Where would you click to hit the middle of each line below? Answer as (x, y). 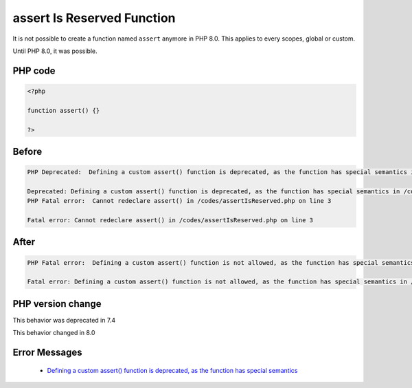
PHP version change (57, 304)
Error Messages (47, 353)
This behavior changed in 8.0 (54, 333)
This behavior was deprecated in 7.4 (64, 320)
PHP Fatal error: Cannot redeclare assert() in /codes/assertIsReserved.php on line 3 (179, 201)
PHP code (34, 71)
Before (27, 151)
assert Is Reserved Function (94, 18)
